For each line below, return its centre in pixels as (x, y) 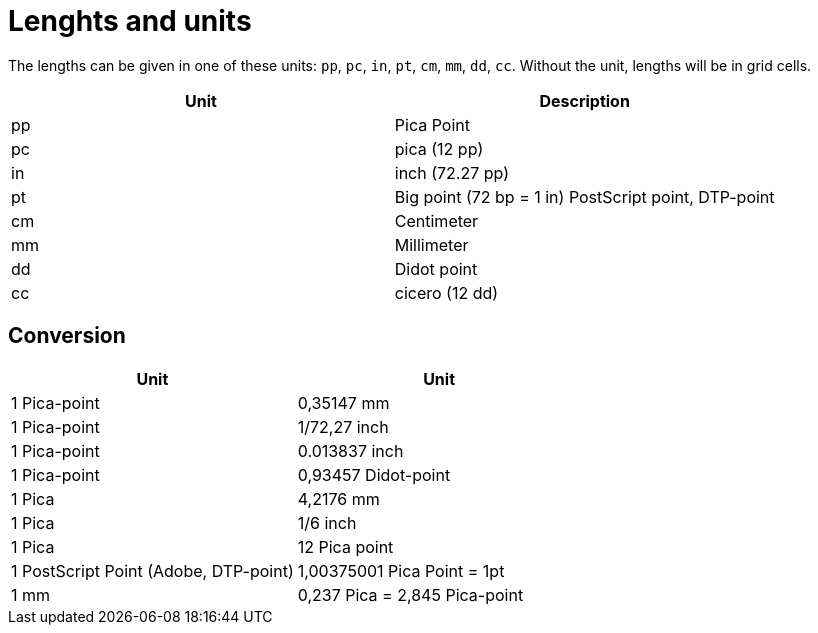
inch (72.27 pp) (452, 172)
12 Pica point (345, 546)
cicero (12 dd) (446, 292)
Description (584, 100)
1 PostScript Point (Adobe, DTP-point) (152, 570)
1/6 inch (327, 522)
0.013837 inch (350, 450)
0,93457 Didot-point (374, 474)
